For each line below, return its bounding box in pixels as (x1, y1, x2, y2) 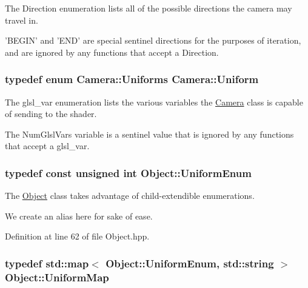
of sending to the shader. (5, 107, 97, 120)
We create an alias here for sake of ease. (5, 209, 153, 222)
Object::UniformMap (5, 269, 109, 284)
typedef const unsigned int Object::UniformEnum (5, 165, 252, 180)
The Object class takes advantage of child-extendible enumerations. (5, 189, 255, 202)
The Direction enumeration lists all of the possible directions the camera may (5, 2, 292, 14)
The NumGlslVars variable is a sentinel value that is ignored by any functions (5, 127, 294, 140)
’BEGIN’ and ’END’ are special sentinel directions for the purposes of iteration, (5, 34, 301, 47)
